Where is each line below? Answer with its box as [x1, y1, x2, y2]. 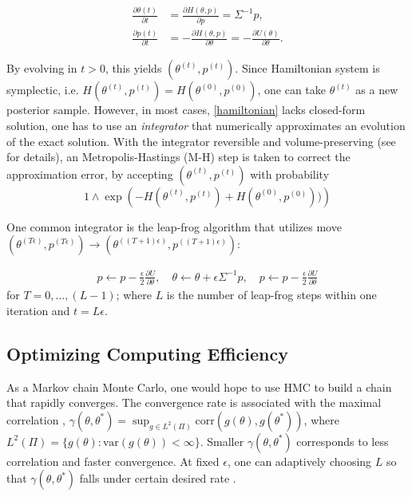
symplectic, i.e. [6, 81, 79, 98]
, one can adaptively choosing [227, 452, 372, 469]
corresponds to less [296, 432, 389, 449]
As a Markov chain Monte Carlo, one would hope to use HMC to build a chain [6, 378, 392, 395]
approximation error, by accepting [6, 165, 173, 182]
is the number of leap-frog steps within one [166, 286, 377, 303]
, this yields [105, 60, 162, 77]
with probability [250, 165, 330, 182]
